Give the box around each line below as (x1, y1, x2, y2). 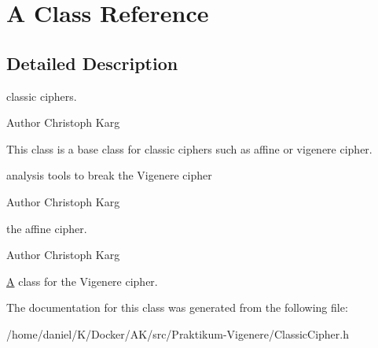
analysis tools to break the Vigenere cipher (6, 167, 212, 183)
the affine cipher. (6, 220, 87, 236)
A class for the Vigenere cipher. (6, 272, 158, 289)
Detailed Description (6, 50, 178, 75)
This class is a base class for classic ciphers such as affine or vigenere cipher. (6, 140, 372, 157)
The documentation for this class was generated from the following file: (6, 299, 348, 316)
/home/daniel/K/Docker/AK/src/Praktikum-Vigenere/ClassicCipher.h (6, 325, 350, 342)
